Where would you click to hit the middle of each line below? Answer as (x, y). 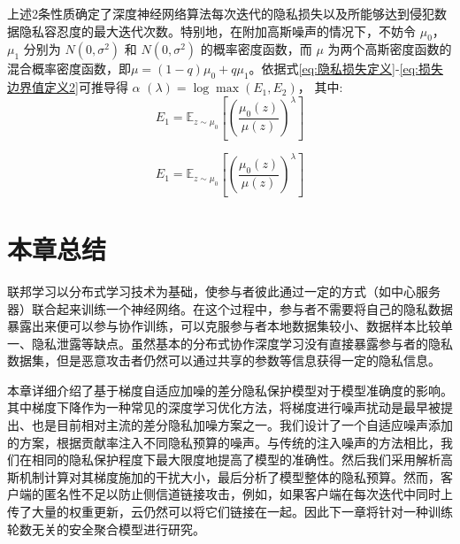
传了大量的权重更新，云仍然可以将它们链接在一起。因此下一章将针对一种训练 (230, 512)
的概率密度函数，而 (256, 49)
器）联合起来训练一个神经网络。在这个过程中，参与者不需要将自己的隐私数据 (230, 308)
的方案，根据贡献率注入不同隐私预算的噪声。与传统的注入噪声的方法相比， (224, 442)
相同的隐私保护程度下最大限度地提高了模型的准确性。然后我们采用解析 (236, 460)
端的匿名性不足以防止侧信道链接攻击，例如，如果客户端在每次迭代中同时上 (236, 494)
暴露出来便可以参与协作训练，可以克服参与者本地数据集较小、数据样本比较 (224, 326)
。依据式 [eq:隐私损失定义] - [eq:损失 (346, 69)
